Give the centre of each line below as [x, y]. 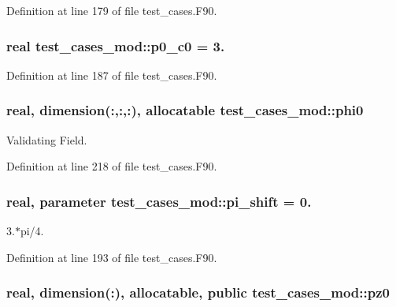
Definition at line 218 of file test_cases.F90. [112, 166]
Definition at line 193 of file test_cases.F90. [112, 257]
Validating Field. [47, 139]
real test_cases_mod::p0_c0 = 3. [116, 45]
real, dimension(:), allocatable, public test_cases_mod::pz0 [198, 292]
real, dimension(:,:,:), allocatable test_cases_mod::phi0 [185, 110]
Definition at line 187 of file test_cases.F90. [112, 75]
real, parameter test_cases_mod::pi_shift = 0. [159, 201]
